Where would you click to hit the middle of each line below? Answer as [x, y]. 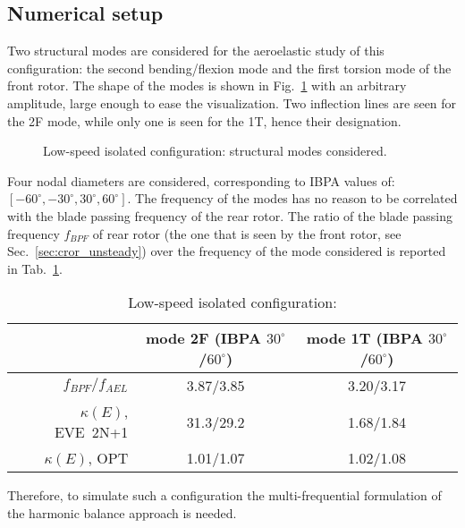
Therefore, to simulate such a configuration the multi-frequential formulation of [224, 495]
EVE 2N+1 [91, 432]
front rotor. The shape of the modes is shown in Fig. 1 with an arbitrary [207, 85]
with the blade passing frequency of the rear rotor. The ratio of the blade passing [230, 215]
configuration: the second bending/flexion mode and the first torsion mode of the [229, 68]
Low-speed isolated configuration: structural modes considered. [215, 151]
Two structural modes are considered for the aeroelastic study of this [196, 51]
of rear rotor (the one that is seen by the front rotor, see [247, 233]
